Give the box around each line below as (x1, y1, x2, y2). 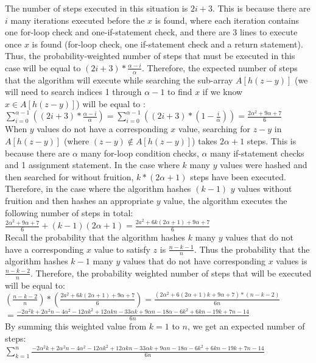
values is (276, 255, 307, 267)
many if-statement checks (210, 146, 304, 159)
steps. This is (247, 135, 297, 147)
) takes (192, 135, 217, 147)
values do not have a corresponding (37, 122, 168, 135)
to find (167, 85, 192, 98)
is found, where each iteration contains (155, 13, 300, 26)
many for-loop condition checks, (80, 146, 199, 159)
